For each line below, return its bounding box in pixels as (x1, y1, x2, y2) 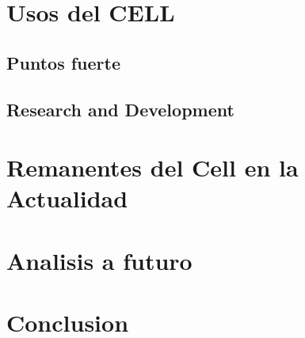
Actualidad (6, 182, 128, 215)
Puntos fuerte (6, 50, 120, 74)
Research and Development (6, 97, 234, 121)
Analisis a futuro (6, 244, 193, 276)
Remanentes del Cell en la (6, 151, 299, 184)
